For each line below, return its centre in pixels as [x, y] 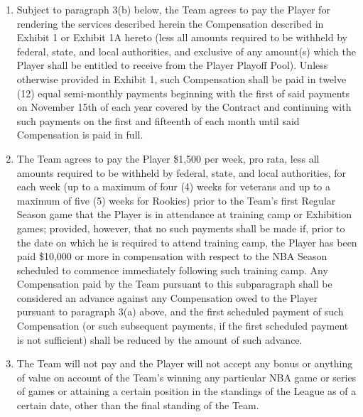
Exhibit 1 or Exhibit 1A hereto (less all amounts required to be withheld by [182, 37]
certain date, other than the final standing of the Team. [138, 405]
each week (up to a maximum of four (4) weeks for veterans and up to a [174, 186]
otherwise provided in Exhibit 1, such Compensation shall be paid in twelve [181, 78]
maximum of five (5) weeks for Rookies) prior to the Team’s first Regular [176, 200]
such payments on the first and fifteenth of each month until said [158, 120]
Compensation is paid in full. [80, 135]
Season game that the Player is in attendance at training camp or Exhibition [184, 214]
